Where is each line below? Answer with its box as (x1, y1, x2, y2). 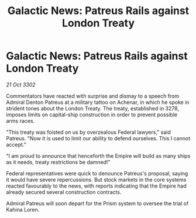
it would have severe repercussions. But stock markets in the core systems (6, 176, 187, 183)
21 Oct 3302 (6, 81, 36, 88)
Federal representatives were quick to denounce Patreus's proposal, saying (6, 169, 188, 177)
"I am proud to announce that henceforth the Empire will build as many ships (6, 152, 191, 159)
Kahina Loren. (6, 206, 40, 213)
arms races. (6, 117, 35, 124)
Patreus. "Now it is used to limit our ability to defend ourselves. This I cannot (6, 134, 191, 141)
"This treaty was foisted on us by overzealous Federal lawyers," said (6, 129, 171, 136)
